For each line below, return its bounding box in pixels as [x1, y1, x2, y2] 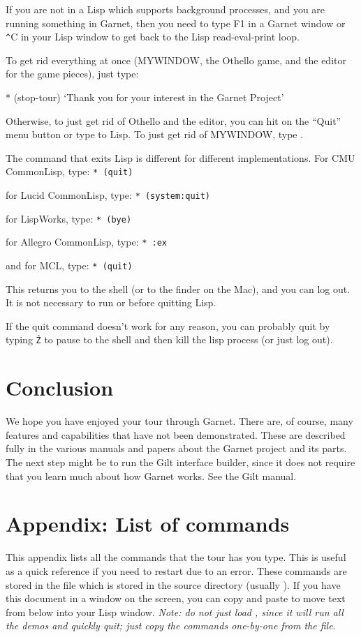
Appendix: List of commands [6, 509, 290, 538]
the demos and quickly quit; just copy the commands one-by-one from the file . [6, 618, 336, 633]
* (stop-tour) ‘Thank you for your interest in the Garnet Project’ [6, 90, 284, 105]
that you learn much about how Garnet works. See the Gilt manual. [6, 468, 297, 483]
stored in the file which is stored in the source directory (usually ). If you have [6, 577, 341, 592]
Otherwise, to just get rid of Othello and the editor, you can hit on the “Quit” [6, 113, 341, 128]
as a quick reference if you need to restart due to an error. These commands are [6, 563, 347, 578]
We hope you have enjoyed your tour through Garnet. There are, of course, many [6, 414, 353, 428]
